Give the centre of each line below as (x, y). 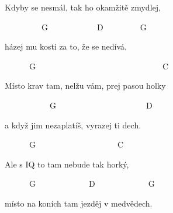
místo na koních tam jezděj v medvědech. (79, 203)
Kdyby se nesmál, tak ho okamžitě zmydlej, (83, 7)
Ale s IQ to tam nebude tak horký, (67, 164)
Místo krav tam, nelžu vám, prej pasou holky (85, 85)
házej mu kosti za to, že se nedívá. (66, 46)
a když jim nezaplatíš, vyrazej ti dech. (73, 125)
